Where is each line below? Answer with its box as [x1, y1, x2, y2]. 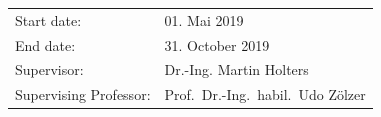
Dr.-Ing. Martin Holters [164, 59, 309, 80]
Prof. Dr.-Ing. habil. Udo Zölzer [164, 84, 366, 105]
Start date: [15, 9, 82, 30]
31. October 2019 [164, 34, 270, 55]
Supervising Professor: [15, 84, 151, 105]
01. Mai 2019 [164, 9, 244, 30]
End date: [15, 34, 76, 55]
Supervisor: [15, 59, 84, 80]
